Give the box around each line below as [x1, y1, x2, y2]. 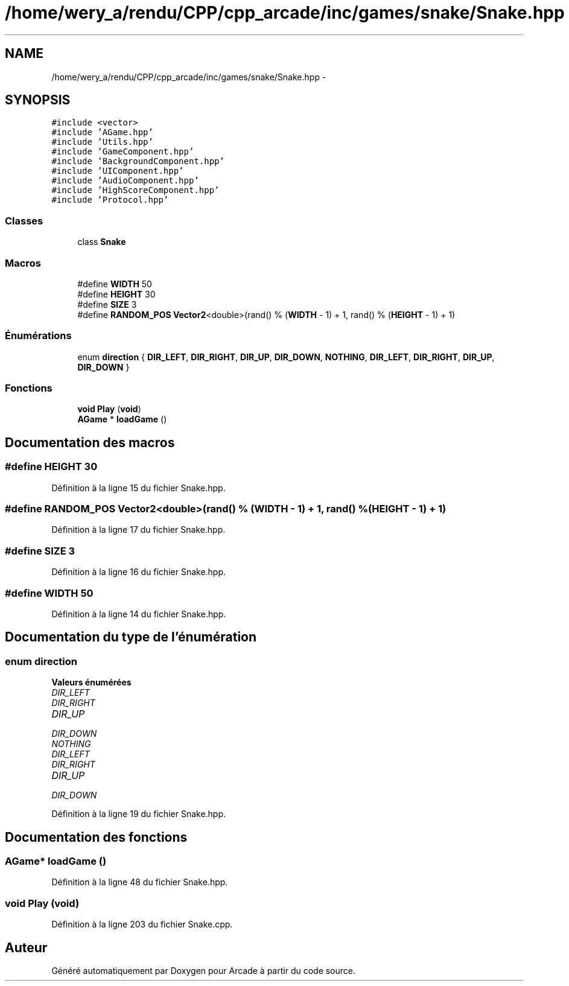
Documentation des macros [5, 434, 175, 450]
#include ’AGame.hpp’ [51, 127, 153, 138]
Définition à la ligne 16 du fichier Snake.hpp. [51, 567, 226, 577]
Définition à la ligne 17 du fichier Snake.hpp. [51, 524, 226, 535]
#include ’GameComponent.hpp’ [51, 147, 194, 157]
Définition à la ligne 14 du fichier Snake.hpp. [51, 608, 226, 619]
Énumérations [5, 329, 72, 342]
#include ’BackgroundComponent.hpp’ [51, 156, 224, 167]
